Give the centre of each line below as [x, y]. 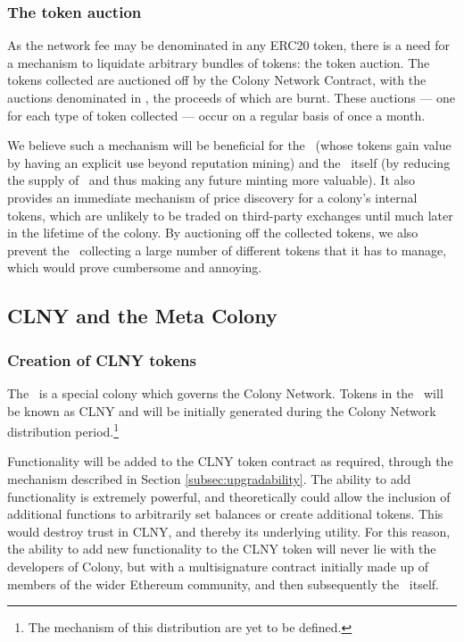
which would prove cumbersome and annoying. [135, 267]
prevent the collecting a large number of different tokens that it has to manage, [227, 250]
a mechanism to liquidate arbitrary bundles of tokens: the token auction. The [219, 62]
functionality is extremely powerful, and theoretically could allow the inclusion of [229, 496]
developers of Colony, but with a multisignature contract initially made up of [218, 566]
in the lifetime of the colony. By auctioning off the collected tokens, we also [213, 233]
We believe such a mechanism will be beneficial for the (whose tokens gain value [229, 145]
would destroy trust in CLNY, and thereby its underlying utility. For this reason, [229, 531]
